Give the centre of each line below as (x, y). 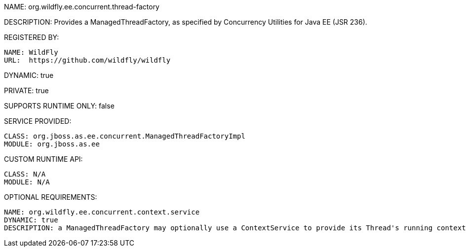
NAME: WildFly (31, 52)
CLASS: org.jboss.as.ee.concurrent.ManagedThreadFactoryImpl (125, 136)
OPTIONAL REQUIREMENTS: (51, 197)
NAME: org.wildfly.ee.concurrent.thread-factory (82, 7)
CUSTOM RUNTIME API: (43, 159)
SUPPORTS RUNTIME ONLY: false (59, 106)
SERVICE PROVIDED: (38, 121)
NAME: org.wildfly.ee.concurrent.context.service (102, 212)
